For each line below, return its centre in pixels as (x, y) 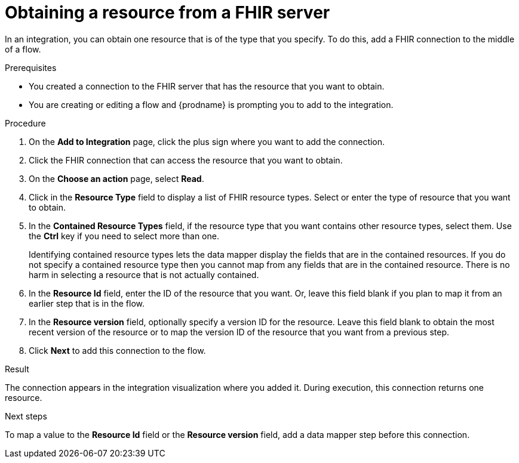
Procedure (25, 123)
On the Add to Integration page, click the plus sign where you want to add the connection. (207, 141)
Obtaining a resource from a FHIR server (168, 13)
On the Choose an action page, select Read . (116, 178)
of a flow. (23, 49)
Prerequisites (31, 67)
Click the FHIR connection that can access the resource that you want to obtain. (186, 160)
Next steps (26, 416)
